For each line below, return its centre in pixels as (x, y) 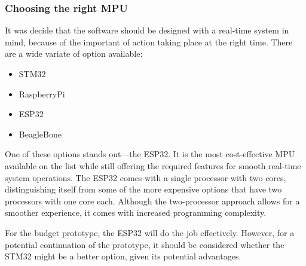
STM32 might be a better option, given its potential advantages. (123, 256)
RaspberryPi (42, 94)
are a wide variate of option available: (74, 53)
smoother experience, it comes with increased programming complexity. (136, 213)
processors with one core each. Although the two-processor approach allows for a (152, 201)
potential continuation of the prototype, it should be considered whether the (145, 244)
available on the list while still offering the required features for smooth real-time (153, 165)
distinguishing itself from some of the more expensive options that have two (143, 189)
